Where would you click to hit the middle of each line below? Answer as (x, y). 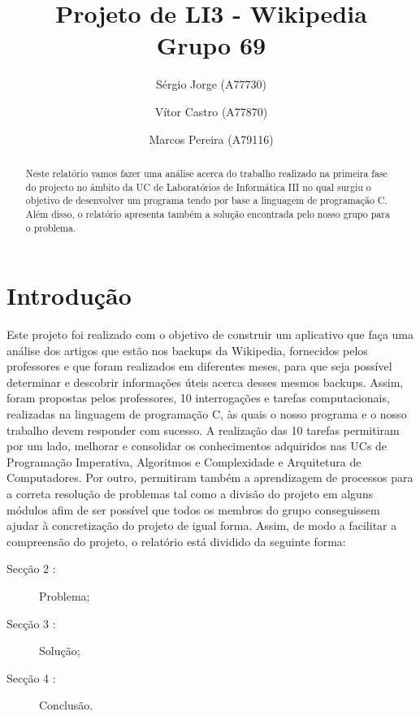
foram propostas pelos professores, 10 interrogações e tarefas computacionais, (198, 398)
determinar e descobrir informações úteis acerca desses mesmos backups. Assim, (205, 382)
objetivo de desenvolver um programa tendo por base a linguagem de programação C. (206, 200)
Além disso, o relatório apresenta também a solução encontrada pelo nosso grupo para (208, 213)
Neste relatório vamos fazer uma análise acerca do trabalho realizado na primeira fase (206, 173)
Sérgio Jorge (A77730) (211, 84)
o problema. (51, 227)
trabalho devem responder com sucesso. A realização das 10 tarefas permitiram (203, 430)
